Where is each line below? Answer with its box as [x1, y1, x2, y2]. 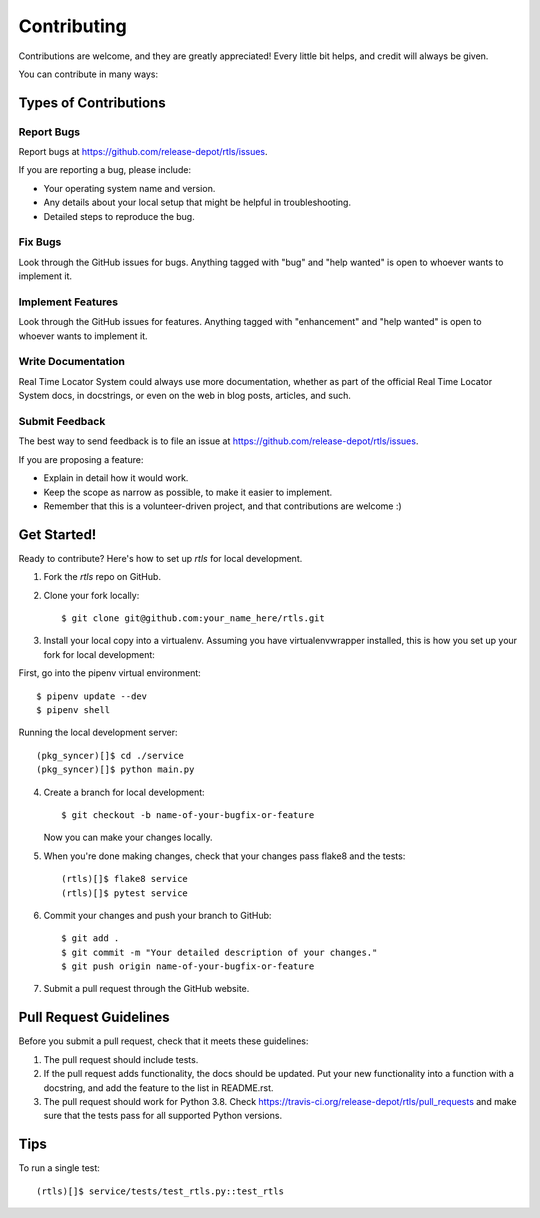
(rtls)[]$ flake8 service [61, 873, 189, 885]
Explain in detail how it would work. [43, 472, 189, 484]
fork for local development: [43, 648, 155, 660]
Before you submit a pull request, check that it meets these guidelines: [18, 1035, 309, 1047]
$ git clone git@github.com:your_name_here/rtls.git [61, 613, 325, 624]
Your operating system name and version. [43, 182, 216, 194]
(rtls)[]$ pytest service [61, 887, 189, 899]
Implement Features [18, 295, 119, 309]
